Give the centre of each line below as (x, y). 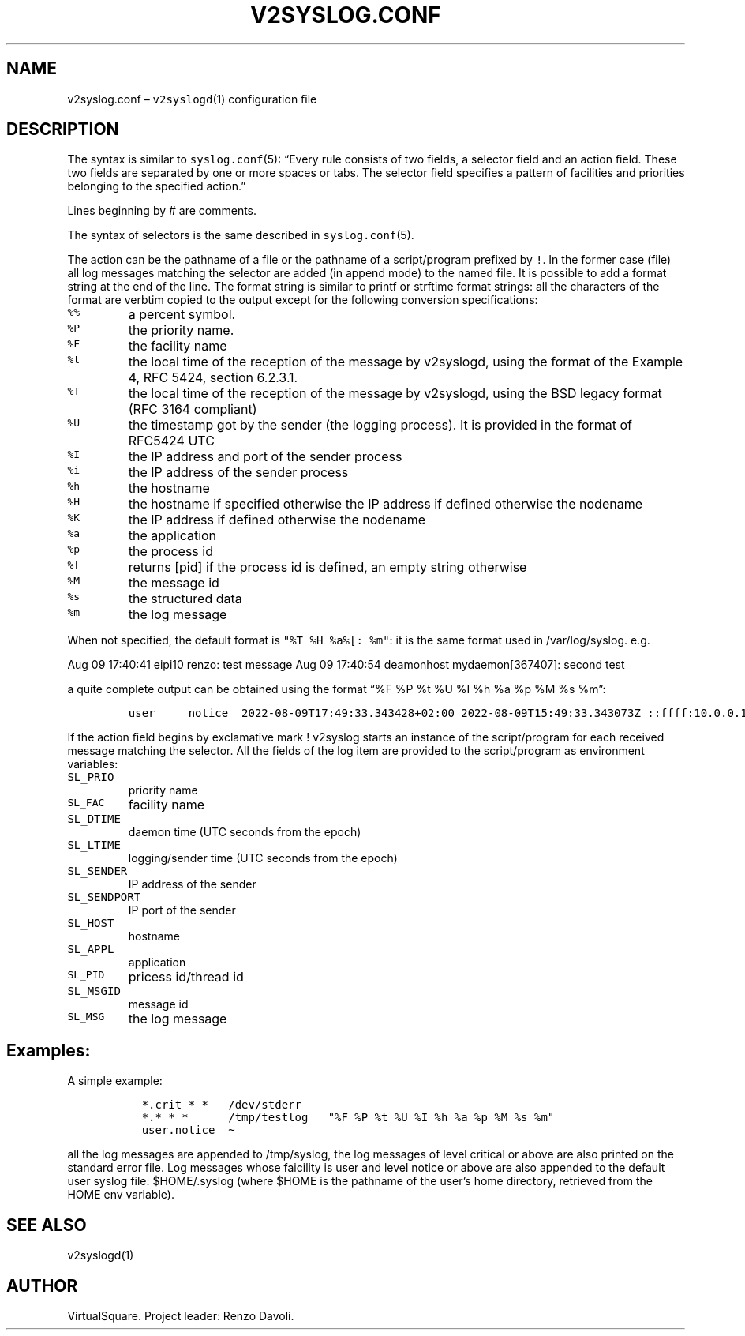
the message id (174, 583)
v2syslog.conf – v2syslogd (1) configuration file (192, 99)
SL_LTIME (94, 845)
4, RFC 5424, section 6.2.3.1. (213, 378)
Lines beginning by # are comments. (162, 211)
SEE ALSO (47, 1225)
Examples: (49, 1050)
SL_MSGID (94, 991)
